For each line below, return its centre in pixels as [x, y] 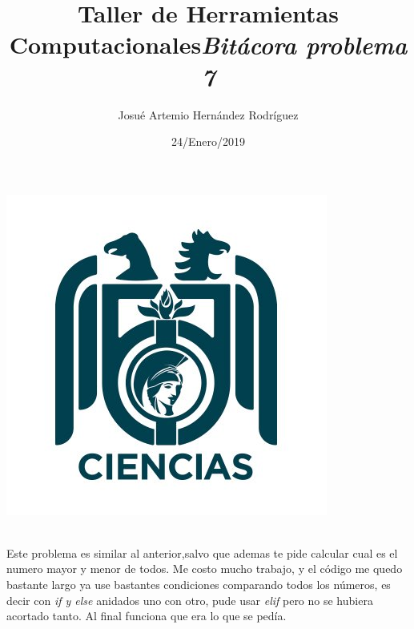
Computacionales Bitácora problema [208, 45]
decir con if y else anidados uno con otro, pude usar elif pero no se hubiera [190, 600]
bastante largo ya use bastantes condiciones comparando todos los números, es [199, 585]
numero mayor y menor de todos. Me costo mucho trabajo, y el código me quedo [205, 569]
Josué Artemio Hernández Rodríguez [208, 114]
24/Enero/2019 [208, 141]
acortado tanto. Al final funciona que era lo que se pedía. [147, 616]
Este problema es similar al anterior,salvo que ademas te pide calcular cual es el [202, 552]
